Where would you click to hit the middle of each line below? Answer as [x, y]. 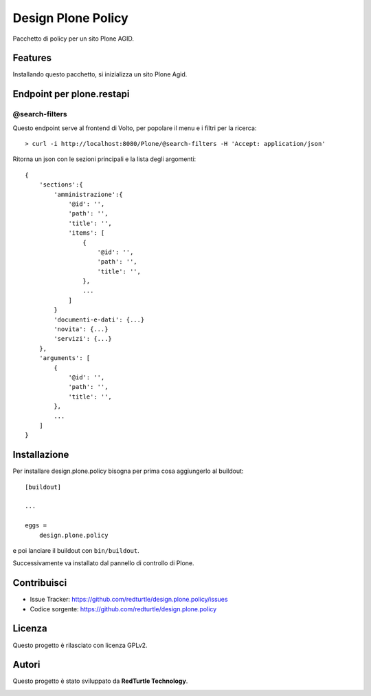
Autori [26, 665]
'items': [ [87, 233]
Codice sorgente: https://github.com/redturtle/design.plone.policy [123, 609]
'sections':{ [61, 185]
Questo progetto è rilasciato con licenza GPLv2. [80, 645]
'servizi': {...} [83, 339]
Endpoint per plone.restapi [71, 94]
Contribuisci [40, 583]
